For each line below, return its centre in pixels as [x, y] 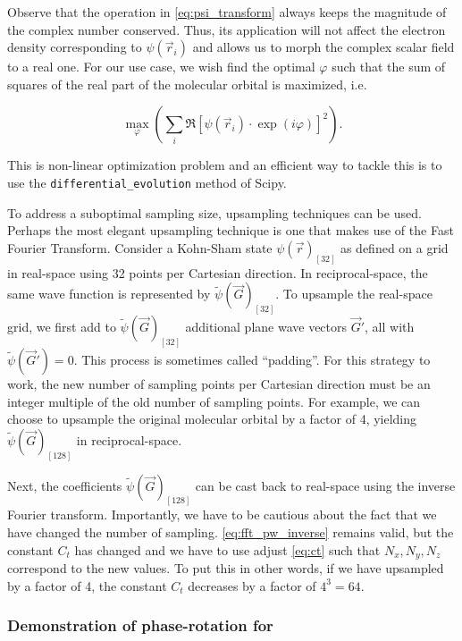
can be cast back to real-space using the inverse [325, 485]
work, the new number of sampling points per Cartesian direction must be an [219, 383]
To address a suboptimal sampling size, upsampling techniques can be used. [214, 212]
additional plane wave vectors [266, 327]
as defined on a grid [394, 247]
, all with [390, 327]
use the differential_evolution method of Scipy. [147, 182]
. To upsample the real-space [354, 294]
